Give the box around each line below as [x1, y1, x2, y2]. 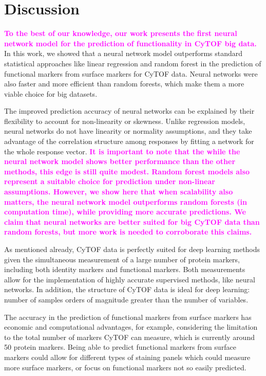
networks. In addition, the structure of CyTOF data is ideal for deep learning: [4, 284, 250, 295]
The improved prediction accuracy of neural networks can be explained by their [4, 105, 255, 116]
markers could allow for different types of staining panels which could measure [4, 351, 251, 362]
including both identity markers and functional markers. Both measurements [4, 264, 245, 275]
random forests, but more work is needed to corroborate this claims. [4, 226, 252, 237]
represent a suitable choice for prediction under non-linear [4, 176, 215, 187]
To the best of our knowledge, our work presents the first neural [4, 28, 237, 39]
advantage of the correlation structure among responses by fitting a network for [4, 136, 254, 147]
